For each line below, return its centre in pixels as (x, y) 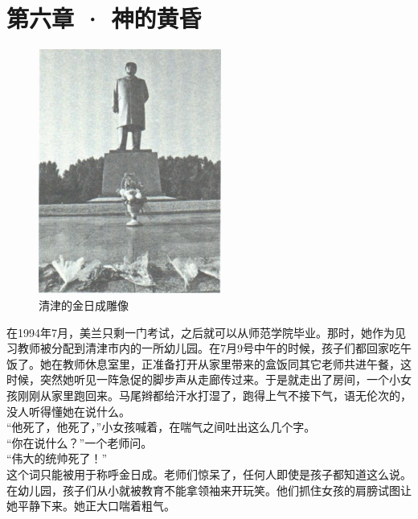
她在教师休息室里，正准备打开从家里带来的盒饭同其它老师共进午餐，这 (225, 363)
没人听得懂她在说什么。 (68, 411)
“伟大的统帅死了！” (57, 458)
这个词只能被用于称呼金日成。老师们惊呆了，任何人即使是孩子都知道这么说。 (209, 474)
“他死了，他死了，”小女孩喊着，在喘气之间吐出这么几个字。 (161, 427)
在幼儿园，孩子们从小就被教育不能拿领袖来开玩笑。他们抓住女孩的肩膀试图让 (209, 490)
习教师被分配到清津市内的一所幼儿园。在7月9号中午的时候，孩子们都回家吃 (203, 348)
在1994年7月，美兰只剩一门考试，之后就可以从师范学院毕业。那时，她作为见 (206, 332)
